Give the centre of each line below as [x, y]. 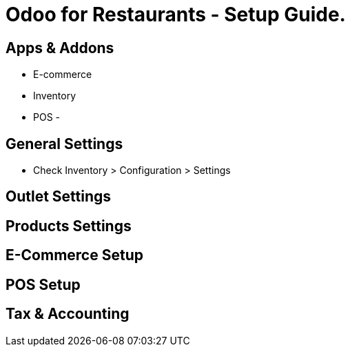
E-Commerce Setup [74, 255]
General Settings [64, 144]
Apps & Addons [60, 48]
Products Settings [69, 226]
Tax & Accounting [68, 314]
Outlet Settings [59, 197]
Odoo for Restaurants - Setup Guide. [176, 14]
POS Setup [43, 284]
